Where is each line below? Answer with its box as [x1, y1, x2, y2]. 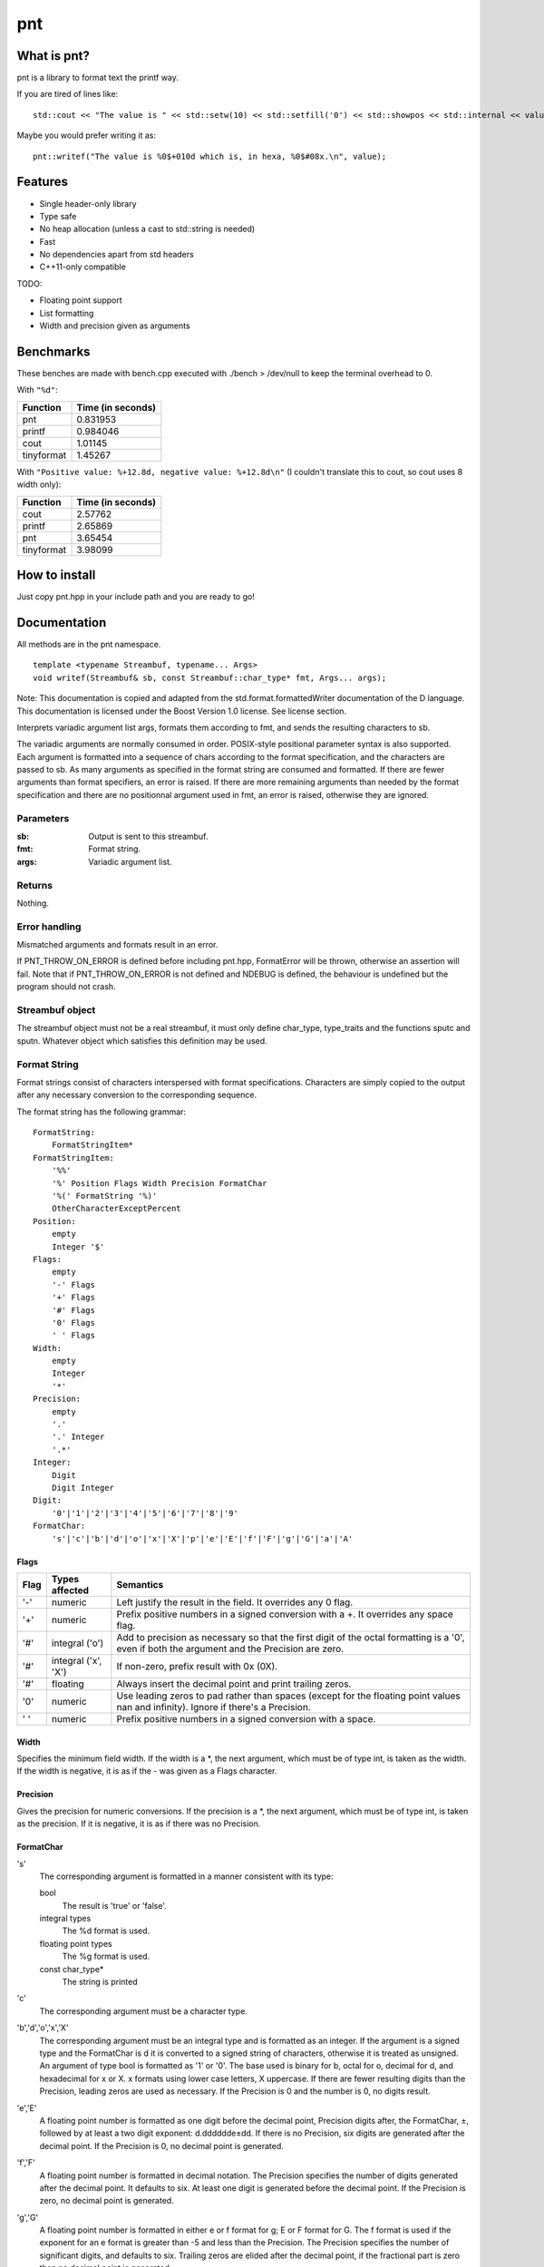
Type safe [39, 210, 77, 221]
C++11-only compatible [39, 261, 126, 272]
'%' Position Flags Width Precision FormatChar [51, 1178, 267, 1188]
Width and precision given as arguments [39, 320, 190, 331]
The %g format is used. [62, 1951, 151, 1962]
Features [16, 174, 68, 190]
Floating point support [39, 295, 122, 306]
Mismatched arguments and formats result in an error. [16, 939, 219, 950]
